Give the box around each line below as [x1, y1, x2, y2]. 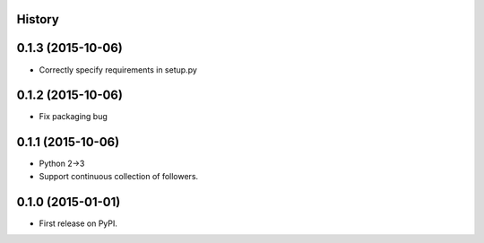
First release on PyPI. [39, 218, 118, 229]
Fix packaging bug [39, 111, 108, 122]
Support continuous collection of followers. [39, 170, 199, 181]
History [16, 12, 60, 27]
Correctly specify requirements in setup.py [39, 64, 197, 75]
